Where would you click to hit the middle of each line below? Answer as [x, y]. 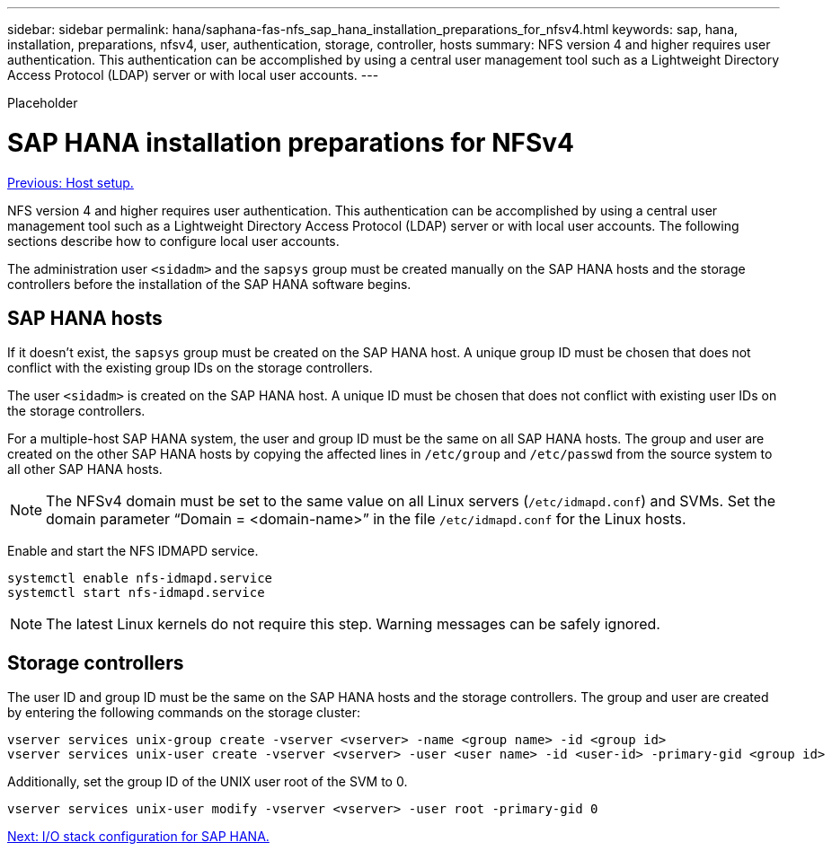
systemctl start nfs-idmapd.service [136, 593]
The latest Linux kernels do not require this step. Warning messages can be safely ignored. [353, 624]
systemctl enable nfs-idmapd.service [140, 579]
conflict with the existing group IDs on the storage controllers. [190, 368]
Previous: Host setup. [71, 182]
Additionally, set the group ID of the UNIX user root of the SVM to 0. [208, 782]
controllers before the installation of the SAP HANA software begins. [209, 284]
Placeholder [43, 103]
